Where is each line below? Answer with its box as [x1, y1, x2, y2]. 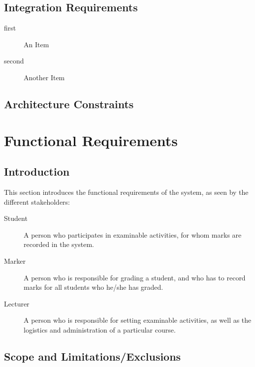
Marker [4, 255, 26, 266]
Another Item [24, 72, 65, 82]
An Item [24, 39, 49, 49]
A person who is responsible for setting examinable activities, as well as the [24, 315, 252, 325]
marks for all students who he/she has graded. [24, 282, 163, 292]
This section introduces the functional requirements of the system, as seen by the [4, 186, 249, 197]
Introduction [4, 164, 70, 179]
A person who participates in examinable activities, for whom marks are [24, 229, 242, 240]
